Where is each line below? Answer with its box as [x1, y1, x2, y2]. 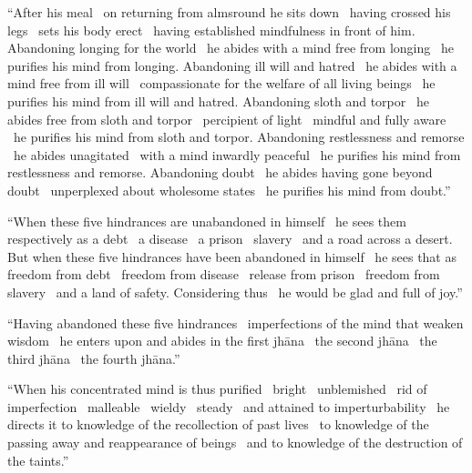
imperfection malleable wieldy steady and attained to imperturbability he [7, 397, 450, 416]
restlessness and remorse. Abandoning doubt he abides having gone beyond [7, 163, 433, 182]
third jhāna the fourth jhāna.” [7, 348, 180, 367]
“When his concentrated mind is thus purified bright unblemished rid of [7, 379, 427, 398]
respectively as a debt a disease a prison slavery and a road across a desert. [7, 229, 453, 248]
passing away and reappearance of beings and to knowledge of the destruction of [7, 433, 463, 452]
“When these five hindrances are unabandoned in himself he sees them [7, 211, 406, 230]
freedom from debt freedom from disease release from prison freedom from [7, 265, 440, 284]
